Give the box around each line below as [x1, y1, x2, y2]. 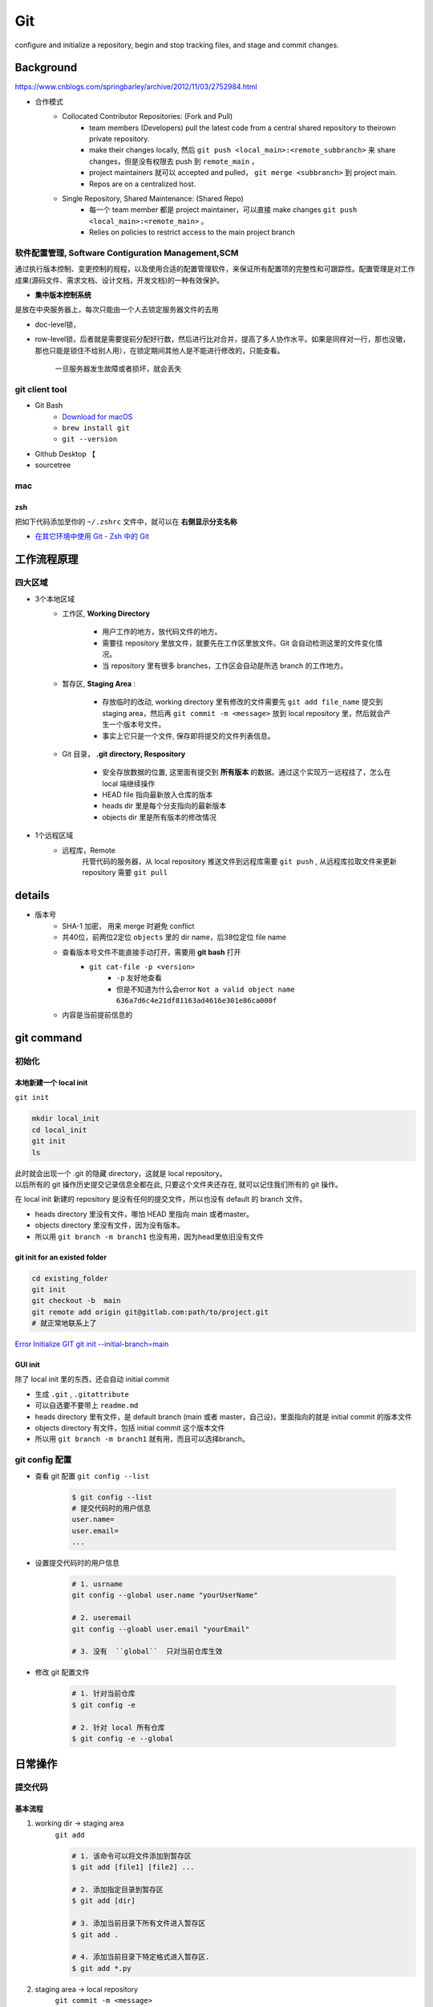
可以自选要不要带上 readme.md [34, 1401, 139, 1411]
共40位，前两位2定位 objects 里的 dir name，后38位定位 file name [62, 932, 286, 942]
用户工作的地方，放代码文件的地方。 [102, 627, 222, 637]
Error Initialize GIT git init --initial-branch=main [14, 1339, 169, 1349]
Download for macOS [62, 412, 133, 421]
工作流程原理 [14, 552, 79, 566]
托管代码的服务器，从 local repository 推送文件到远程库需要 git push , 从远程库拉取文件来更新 [82, 857, 397, 866]
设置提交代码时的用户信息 [34, 1558, 119, 1568]
